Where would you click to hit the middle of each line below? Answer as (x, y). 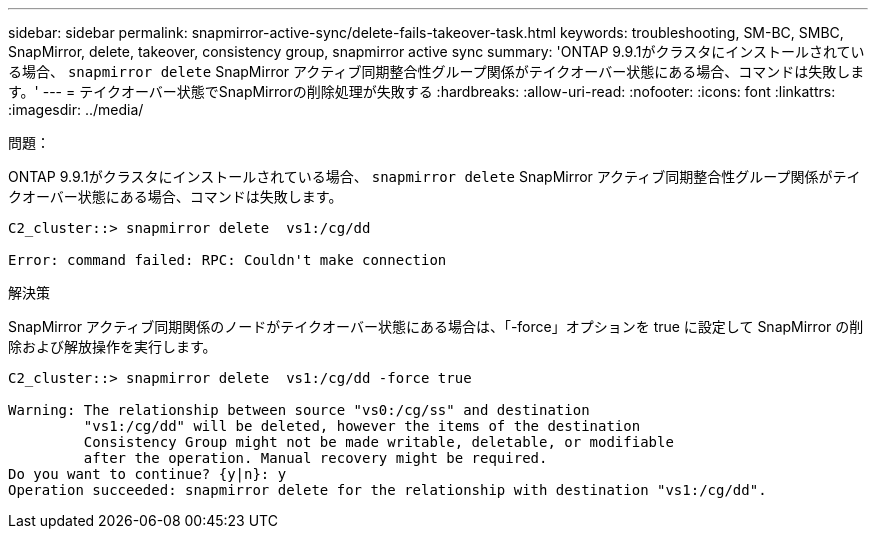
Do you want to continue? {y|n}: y (147, 474)
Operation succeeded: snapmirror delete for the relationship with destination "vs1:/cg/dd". (387, 490)
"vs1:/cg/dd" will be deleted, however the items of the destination (362, 426)
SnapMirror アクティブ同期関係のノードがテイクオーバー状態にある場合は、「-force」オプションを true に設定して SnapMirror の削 (436, 326)
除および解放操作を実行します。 (112, 346)
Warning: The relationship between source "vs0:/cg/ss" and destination (299, 410)
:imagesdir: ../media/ (76, 109)
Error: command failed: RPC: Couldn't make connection (227, 260)
